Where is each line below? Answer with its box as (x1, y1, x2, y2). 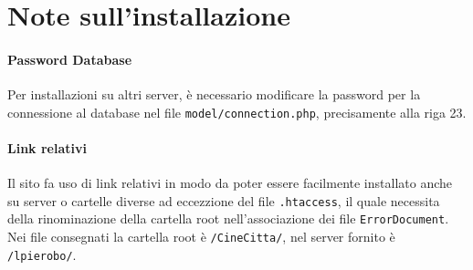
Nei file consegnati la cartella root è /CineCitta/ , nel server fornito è (7, 227, 395, 246)
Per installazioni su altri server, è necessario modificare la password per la (7, 85, 421, 104)
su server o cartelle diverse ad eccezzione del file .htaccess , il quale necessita (7, 191, 440, 210)
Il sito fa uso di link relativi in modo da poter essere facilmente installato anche (7, 173, 452, 192)
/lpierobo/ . (7, 244, 77, 264)
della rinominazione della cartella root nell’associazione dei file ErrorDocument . (7, 209, 449, 228)
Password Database (7, 49, 132, 68)
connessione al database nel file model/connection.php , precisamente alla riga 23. (7, 102, 467, 121)
